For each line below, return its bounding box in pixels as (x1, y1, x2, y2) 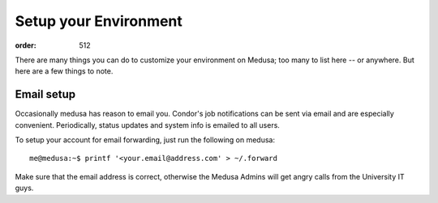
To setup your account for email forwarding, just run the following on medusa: (15, 135, 276, 145)
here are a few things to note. (15, 66, 114, 76)
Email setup (15, 87, 76, 101)
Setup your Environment (15, 12, 182, 30)
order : (15, 40, 36, 50)
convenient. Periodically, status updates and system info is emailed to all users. (15, 120, 280, 129)
